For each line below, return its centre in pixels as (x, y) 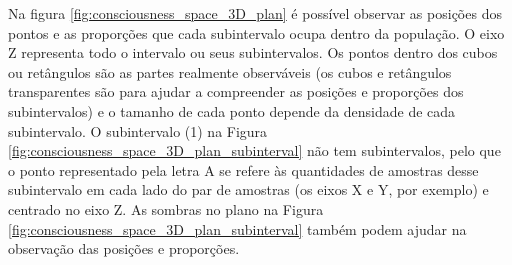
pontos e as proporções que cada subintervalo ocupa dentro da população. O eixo (256, 32)
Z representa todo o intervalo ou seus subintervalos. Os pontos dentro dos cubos (253, 52)
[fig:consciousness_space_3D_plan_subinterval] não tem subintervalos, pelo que (254, 150)
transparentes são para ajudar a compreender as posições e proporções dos (236, 91)
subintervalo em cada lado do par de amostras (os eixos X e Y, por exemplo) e (248, 189)
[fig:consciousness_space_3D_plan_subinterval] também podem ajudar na (237, 228)
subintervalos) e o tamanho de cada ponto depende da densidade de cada (232, 110)
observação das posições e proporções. (124, 248)
